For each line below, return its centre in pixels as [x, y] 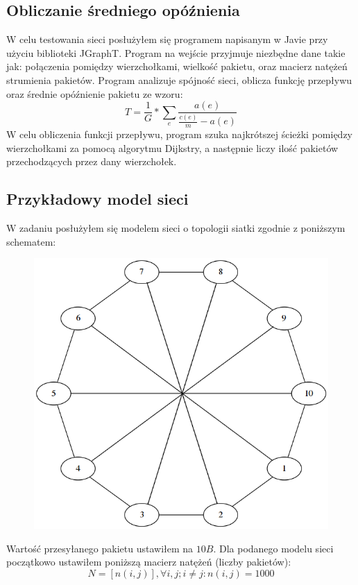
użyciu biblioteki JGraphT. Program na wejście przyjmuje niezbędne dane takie [176, 52]
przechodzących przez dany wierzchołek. [92, 161]
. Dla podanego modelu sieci [273, 548]
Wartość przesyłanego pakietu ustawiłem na [100, 548]
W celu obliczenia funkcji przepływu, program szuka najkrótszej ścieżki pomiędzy [179, 134]
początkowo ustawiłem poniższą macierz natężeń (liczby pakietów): [149, 562]
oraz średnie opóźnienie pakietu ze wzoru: [95, 93]
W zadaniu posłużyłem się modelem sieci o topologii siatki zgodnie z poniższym [176, 228]
